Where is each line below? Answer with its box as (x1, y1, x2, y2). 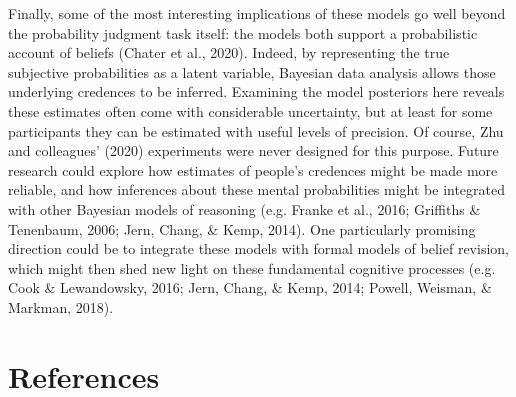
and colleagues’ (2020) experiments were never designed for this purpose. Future (8, 140, 499, 161)
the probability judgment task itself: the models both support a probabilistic (8, 22, 478, 43)
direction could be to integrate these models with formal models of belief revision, (8, 238, 509, 259)
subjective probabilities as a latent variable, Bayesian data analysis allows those (8, 61, 496, 82)
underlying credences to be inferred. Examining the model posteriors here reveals (8, 81, 505, 102)
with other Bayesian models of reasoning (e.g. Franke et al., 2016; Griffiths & (8, 198, 481, 219)
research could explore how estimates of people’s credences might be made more (8, 159, 498, 180)
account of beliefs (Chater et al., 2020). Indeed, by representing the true (8, 42, 450, 63)
